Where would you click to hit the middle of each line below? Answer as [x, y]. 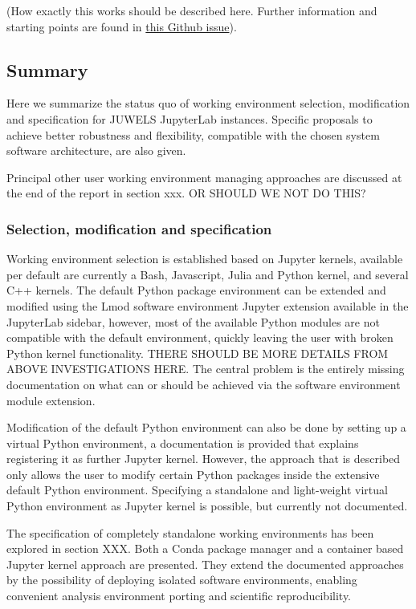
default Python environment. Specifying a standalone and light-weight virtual [197, 490]
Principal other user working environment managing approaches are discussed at [204, 177]
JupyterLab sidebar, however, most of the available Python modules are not [193, 321]
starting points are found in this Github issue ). [122, 26]
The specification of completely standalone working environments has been [190, 532]
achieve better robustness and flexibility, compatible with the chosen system [193, 134]
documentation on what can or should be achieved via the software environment [204, 384]
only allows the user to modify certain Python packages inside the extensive [193, 474]
